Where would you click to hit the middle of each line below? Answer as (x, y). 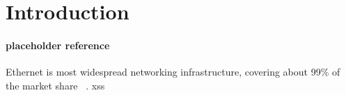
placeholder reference (58, 45)
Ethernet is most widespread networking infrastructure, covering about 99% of (173, 72)
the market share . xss (55, 85)
